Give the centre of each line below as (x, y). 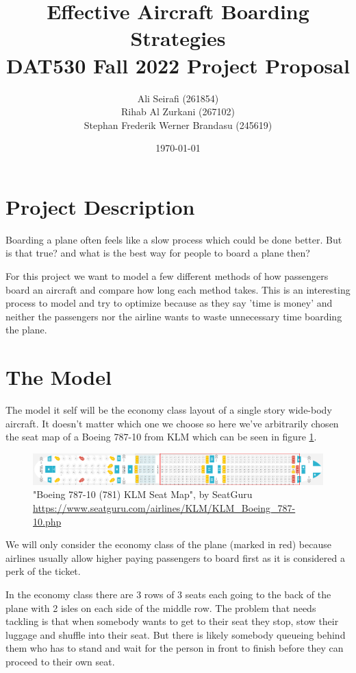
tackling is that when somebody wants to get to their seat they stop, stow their (172, 621)
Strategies (178, 38)
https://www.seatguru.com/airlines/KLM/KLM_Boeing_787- (164, 508)
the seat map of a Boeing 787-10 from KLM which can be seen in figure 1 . (161, 437)
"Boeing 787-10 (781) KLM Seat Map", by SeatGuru (143, 494)
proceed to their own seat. (60, 661)
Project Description (100, 206)
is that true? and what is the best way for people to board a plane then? (158, 253)
